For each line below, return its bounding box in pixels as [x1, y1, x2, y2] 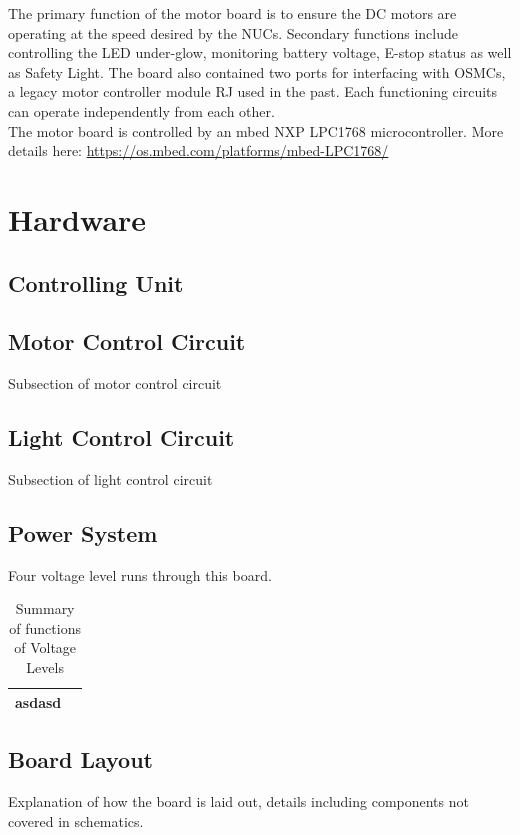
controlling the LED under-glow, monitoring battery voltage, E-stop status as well [8, 42, 512, 63]
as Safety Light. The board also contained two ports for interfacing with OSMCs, [8, 61, 506, 82]
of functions [9, 617, 81, 638]
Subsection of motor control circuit [8, 373, 222, 394]
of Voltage [14, 637, 77, 658]
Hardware [8, 198, 147, 239]
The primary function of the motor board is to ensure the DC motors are [8, 3, 457, 23]
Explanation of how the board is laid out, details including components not [8, 790, 469, 811]
